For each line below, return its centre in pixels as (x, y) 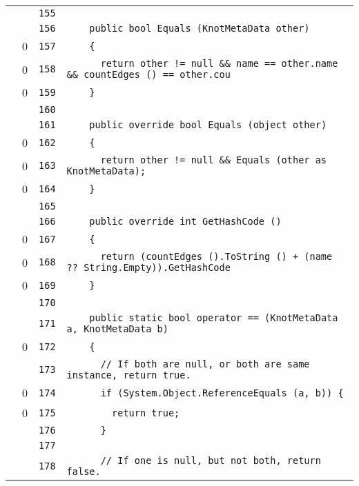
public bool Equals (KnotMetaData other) (200, 28)
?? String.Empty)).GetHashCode (148, 267)
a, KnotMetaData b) (117, 329)
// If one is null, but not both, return (211, 460)
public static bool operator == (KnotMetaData (214, 318)
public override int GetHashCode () (185, 221)
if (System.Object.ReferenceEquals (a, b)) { (222, 393)
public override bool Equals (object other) (208, 125)
